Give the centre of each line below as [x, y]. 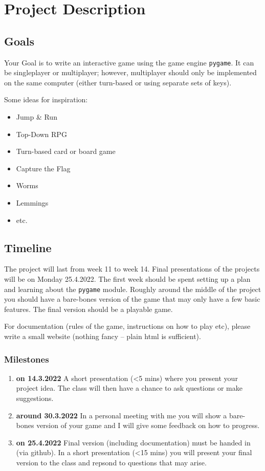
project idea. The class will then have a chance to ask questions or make [129, 388]
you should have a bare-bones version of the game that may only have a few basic [132, 299]
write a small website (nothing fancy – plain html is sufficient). [103, 336]
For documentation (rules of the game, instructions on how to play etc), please [127, 326]
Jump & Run [37, 117]
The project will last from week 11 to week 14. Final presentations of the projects [132, 269]
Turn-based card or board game [66, 151]
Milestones [27, 359]
